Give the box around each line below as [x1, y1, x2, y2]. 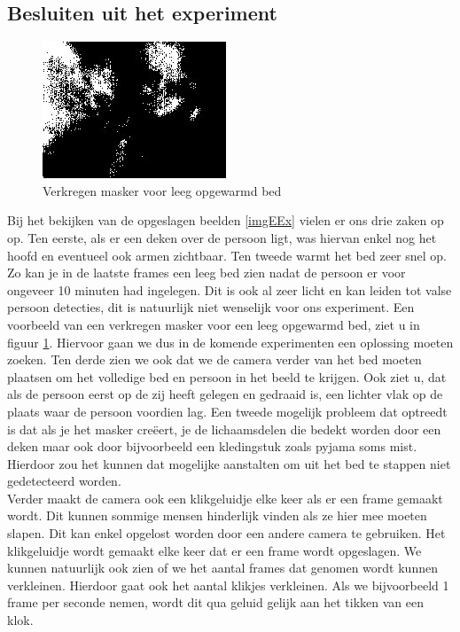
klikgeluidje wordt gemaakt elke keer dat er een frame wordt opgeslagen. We [7, 541, 422, 559]
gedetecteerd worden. [7, 472, 121, 490]
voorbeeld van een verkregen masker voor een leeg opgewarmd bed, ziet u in [7, 315, 420, 333]
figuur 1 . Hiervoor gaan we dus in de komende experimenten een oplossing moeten [7, 332, 454, 351]
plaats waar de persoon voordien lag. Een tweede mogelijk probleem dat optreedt [7, 402, 448, 420]
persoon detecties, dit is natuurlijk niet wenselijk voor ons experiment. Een [7, 298, 415, 316]
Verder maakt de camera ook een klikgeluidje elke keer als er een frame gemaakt [7, 488, 443, 507]
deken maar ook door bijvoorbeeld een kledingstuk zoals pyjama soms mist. [7, 437, 417, 456]
